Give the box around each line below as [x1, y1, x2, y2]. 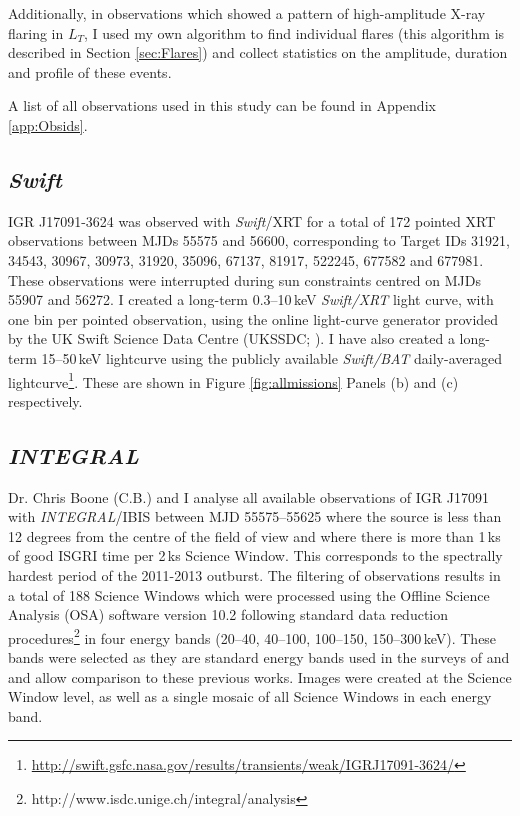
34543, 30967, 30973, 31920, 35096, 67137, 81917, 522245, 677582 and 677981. [8, 249, 484, 270]
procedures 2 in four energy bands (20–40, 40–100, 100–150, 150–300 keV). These [8, 624, 497, 648]
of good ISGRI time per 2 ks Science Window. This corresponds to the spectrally [8, 545, 503, 566]
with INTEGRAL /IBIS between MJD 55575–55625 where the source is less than [8, 506, 502, 527]
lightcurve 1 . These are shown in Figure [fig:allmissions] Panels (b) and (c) [8, 368, 459, 392]
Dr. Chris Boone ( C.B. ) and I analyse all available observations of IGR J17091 [8, 486, 490, 507]
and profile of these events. [8, 61, 172, 82]
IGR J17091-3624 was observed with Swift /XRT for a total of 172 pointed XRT [8, 210, 496, 231]
